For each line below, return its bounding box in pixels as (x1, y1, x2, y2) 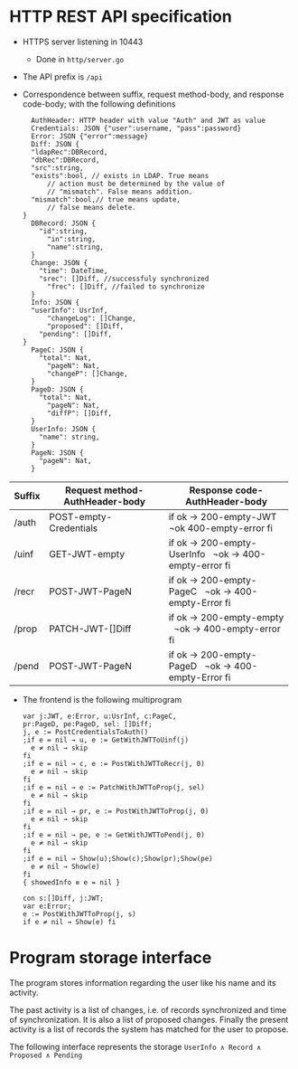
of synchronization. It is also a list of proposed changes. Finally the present (9, 1014, 289, 1025)
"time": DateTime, (39, 266, 108, 275)
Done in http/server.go (35, 53, 125, 64)
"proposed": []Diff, (46, 321, 125, 331)
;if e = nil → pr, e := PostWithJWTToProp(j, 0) (22, 807, 210, 816)
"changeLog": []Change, (46, 314, 137, 323)
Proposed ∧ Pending (9, 1051, 83, 1060)
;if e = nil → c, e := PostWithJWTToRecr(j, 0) (22, 759, 205, 768)
